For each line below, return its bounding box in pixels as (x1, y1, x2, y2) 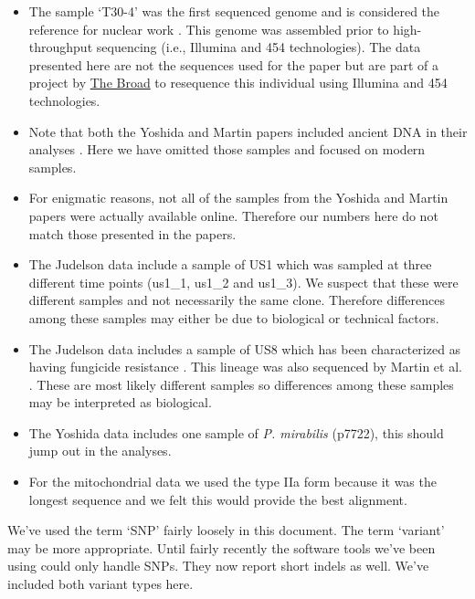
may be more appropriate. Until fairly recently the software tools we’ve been (7, 538, 436, 557)
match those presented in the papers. (28, 224, 237, 243)
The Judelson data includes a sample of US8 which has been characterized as (28, 339, 461, 358)
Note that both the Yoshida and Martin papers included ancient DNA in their (28, 121, 468, 141)
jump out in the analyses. (28, 441, 172, 460)
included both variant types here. (7, 574, 194, 594)
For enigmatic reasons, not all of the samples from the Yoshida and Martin (28, 188, 449, 207)
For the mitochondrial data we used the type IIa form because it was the (28, 472, 437, 491)
